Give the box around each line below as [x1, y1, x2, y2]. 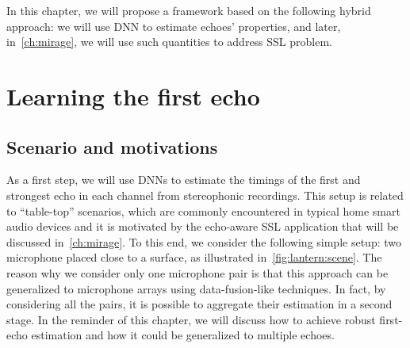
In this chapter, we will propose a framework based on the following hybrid [6, 2, 371, 18]
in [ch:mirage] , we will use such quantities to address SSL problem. [6, 33, 333, 50]
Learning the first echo [6, 79, 260, 112]
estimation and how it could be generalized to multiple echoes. [31, 327, 335, 343]
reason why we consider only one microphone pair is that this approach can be [6, 264, 389, 281]
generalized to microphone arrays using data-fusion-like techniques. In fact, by [6, 280, 386, 296]
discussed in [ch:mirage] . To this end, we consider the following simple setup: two [6, 233, 401, 250]
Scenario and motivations [6, 134, 218, 159]
